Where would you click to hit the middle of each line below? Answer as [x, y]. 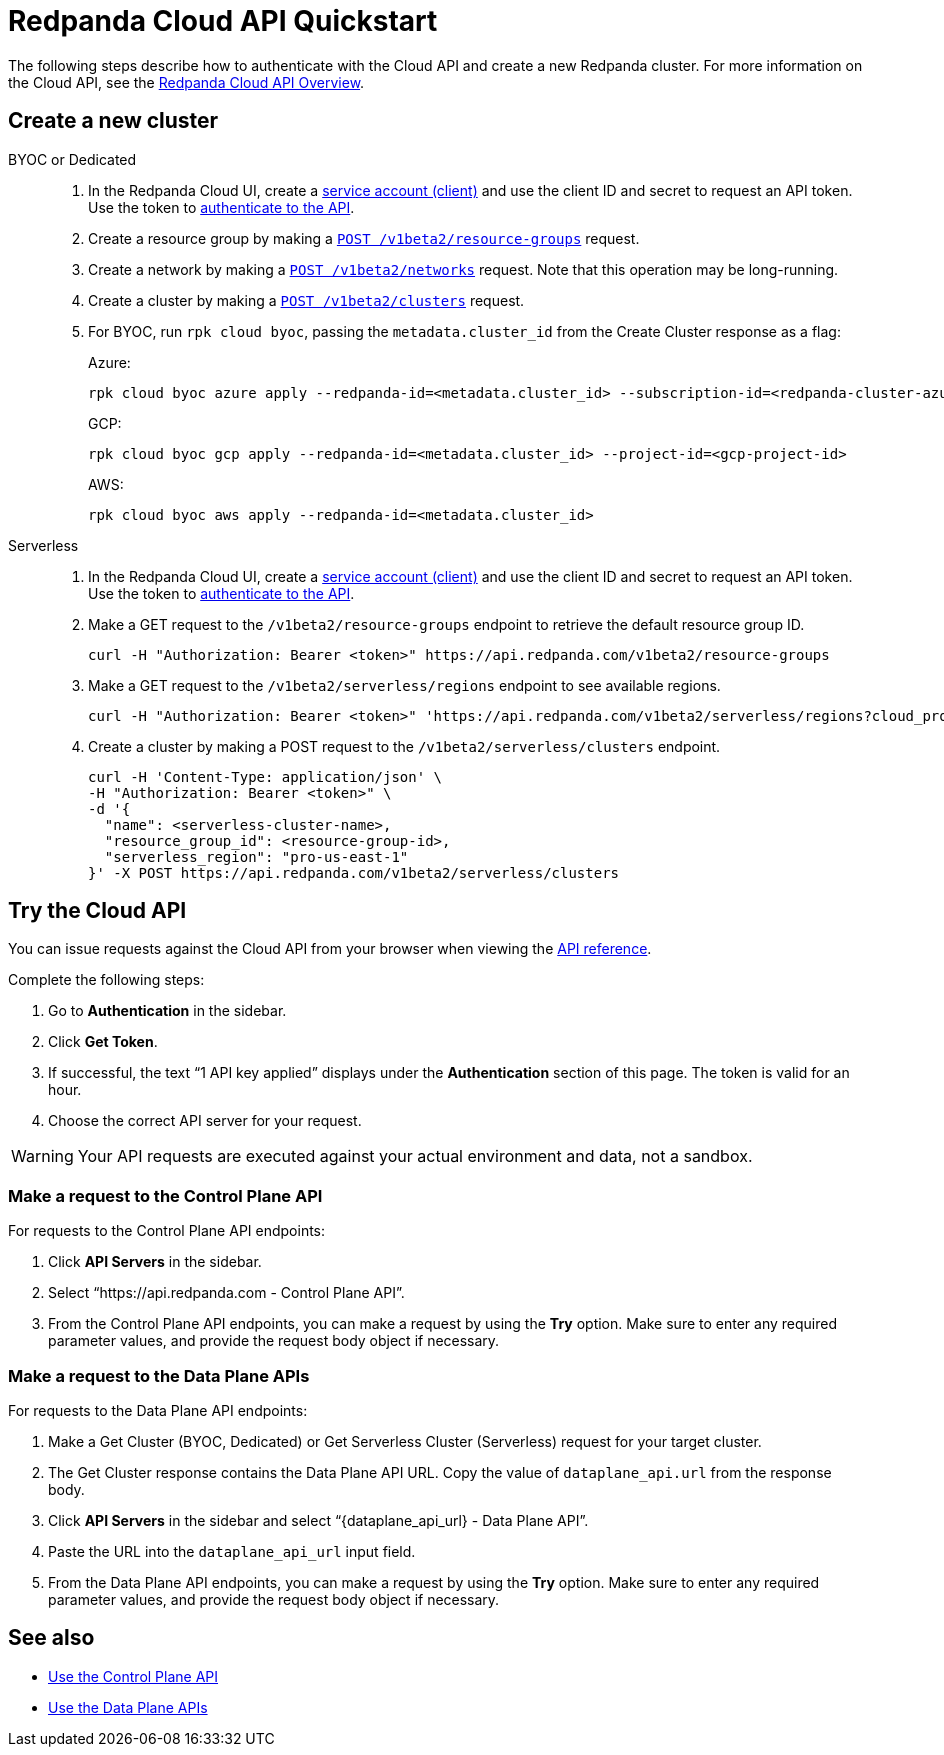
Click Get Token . [103, 1042]
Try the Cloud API [97, 911]
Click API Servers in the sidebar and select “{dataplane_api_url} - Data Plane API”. [318, 1520]
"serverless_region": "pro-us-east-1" [256, 856]
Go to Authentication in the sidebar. [167, 1011]
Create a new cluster [113, 121]
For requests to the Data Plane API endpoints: [158, 1410]
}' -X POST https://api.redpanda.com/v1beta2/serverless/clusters [354, 872]
